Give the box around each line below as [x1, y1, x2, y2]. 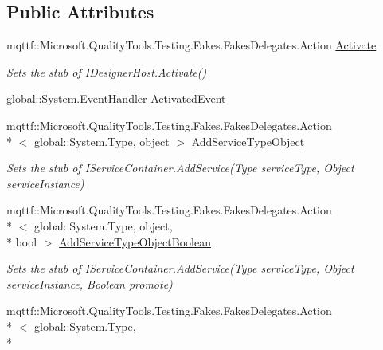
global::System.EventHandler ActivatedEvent [6, 90, 226, 107]
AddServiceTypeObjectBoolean [59, 233, 211, 250]
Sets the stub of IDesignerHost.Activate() [6, 63, 207, 80]
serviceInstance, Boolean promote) [6, 275, 173, 292]
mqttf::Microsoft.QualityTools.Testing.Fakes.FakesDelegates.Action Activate [6, 37, 377, 53]
